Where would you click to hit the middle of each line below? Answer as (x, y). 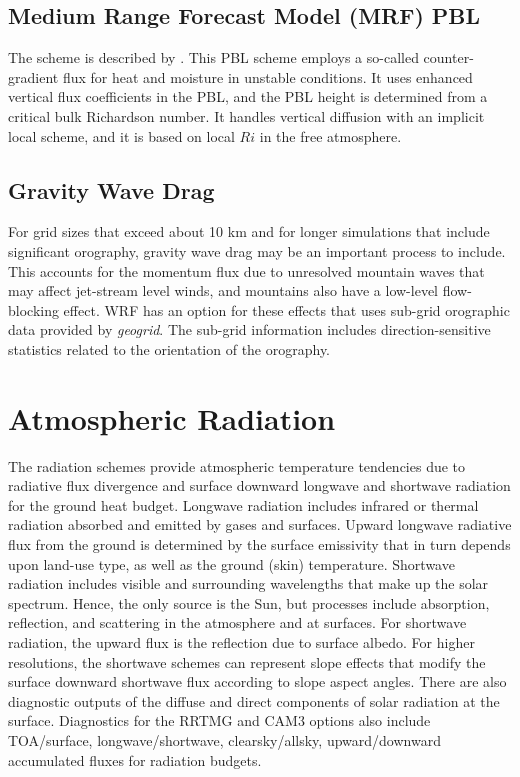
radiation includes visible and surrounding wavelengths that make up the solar (248, 583)
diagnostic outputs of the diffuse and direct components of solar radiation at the (254, 700)
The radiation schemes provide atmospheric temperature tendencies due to (237, 465)
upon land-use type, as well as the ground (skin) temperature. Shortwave (231, 563)
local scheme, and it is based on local (121, 135)
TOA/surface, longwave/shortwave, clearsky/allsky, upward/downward (224, 739)
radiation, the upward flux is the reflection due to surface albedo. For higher (241, 642)
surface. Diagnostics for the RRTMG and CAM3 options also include (219, 720)
